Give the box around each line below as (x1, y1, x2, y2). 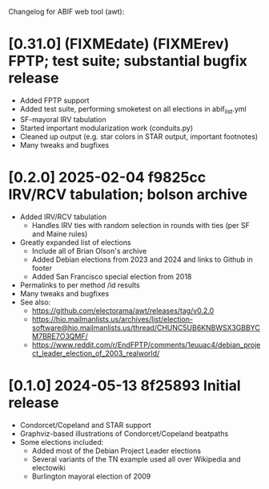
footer (31, 263, 53, 272)
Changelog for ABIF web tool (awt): (8, 7, 125, 16)
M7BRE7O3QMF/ (31, 331, 88, 340)
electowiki (31, 463, 66, 472)
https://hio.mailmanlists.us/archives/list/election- (31, 314, 194, 324)
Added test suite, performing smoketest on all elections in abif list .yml (19, 104, 247, 116)
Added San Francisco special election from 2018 (31, 271, 192, 281)
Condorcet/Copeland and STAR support (19, 420, 152, 430)
